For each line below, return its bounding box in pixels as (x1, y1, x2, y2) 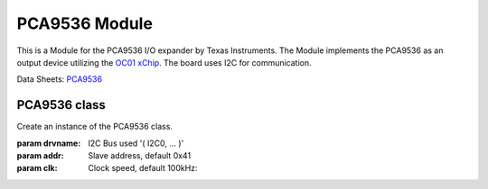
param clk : (16, 163, 58, 174)
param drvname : (16, 138, 81, 148)
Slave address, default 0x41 (88, 150, 192, 161)
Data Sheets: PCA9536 (16, 74, 103, 85)
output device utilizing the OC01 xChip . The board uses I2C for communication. (16, 57, 312, 67)
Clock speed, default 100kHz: (88, 163, 198, 174)
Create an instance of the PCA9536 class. (16, 121, 174, 132)
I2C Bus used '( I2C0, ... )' (88, 138, 184, 148)
